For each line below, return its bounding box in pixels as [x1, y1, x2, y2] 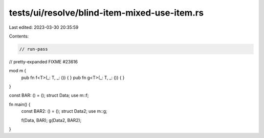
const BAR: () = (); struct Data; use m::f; [9, 93, 89, 99]
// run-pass [19, 46, 48, 52]
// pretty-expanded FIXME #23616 [9, 59, 78, 64]
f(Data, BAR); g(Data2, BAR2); [21, 117, 82, 123]
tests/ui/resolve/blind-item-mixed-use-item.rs [9, 7, 204, 18]
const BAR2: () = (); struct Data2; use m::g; [21, 108, 108, 114]
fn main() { [9, 101, 31, 107]
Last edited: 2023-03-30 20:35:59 [9, 24, 79, 30]
